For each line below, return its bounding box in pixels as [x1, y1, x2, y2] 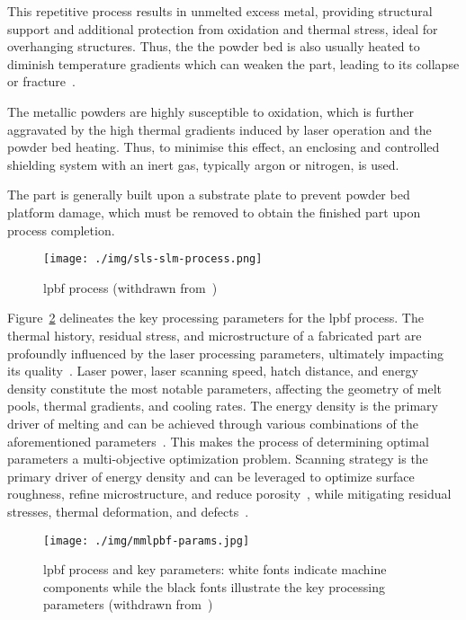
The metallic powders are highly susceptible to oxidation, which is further [7, 102, 414, 120]
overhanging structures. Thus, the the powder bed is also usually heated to [7, 37, 420, 56]
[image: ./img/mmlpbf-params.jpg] [43, 534, 250, 547]
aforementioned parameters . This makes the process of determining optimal [7, 431, 429, 450]
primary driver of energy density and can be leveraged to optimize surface [7, 466, 415, 485]
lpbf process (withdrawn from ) [43, 278, 218, 297]
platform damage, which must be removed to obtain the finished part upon [7, 202, 421, 221]
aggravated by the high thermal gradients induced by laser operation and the [7, 120, 432, 138]
